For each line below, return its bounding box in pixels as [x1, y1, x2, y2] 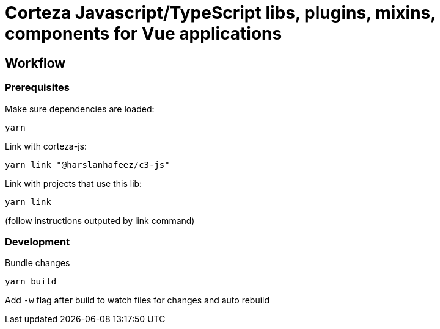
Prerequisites [5, 81, 70, 94]
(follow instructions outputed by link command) [5, 215, 195, 226]
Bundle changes [5, 258, 70, 269]
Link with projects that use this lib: [5, 178, 142, 189]
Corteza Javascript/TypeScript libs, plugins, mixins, [5, 2, 436, 23]
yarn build [5, 277, 57, 287]
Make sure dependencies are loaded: [5, 103, 155, 114]
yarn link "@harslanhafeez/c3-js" [5, 159, 170, 170]
